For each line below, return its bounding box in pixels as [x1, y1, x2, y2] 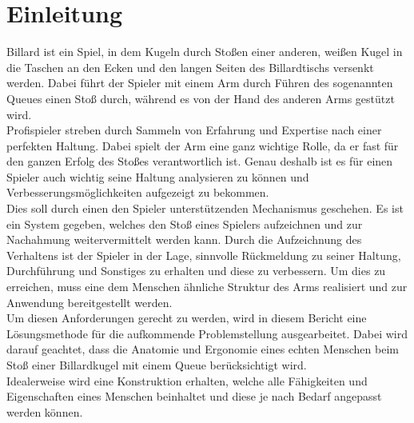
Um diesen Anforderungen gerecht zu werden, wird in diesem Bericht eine [6, 309, 367, 326]
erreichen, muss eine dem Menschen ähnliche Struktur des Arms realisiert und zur [6, 278, 408, 295]
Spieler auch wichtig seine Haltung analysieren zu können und [6, 168, 309, 185]
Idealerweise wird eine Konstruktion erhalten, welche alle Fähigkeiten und [6, 372, 368, 389]
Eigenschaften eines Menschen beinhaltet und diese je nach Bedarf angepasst [6, 388, 382, 405]
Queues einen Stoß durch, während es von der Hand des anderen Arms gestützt [6, 90, 395, 106]
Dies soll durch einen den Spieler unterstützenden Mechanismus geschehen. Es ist [6, 200, 404, 217]
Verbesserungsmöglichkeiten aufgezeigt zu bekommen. [6, 184, 269, 201]
